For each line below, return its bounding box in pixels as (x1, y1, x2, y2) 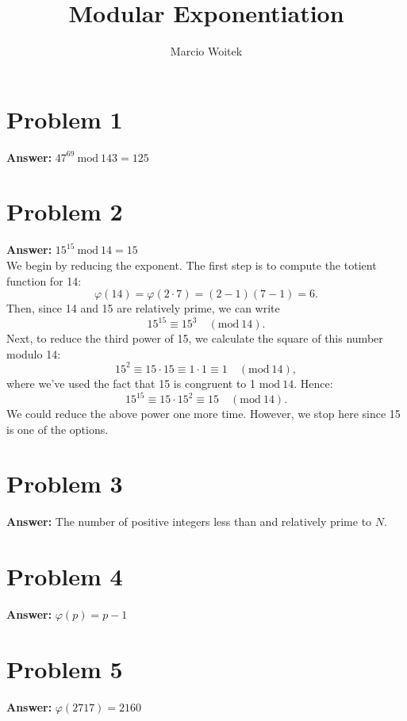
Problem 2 (6, 195, 123, 228)
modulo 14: (6, 345, 61, 362)
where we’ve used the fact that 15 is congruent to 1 (6, 374, 256, 391)
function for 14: (6, 272, 82, 289)
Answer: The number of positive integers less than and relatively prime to (6, 513, 372, 530)
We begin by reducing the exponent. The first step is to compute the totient (6, 256, 377, 273)
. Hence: (294, 374, 333, 391)
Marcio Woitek (170, 43, 243, 59)
